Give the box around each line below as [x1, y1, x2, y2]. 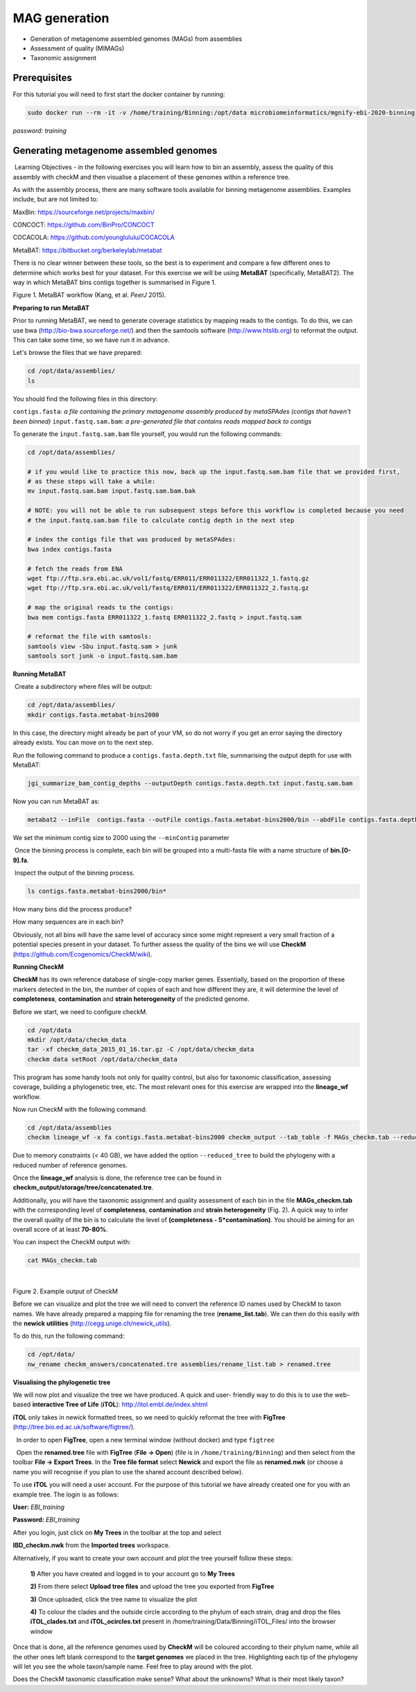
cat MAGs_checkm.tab [27, 1257, 97, 1264]
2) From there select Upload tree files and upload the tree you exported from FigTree [30, 1582, 275, 1591]
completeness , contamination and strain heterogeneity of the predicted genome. [12, 995, 250, 1003]
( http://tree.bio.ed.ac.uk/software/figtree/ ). [12, 1423, 135, 1431]
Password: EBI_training [12, 1515, 80, 1524]
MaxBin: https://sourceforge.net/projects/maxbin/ [12, 208, 155, 216]
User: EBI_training [12, 1503, 65, 1511]
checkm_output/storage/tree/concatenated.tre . [12, 1183, 154, 1192]
